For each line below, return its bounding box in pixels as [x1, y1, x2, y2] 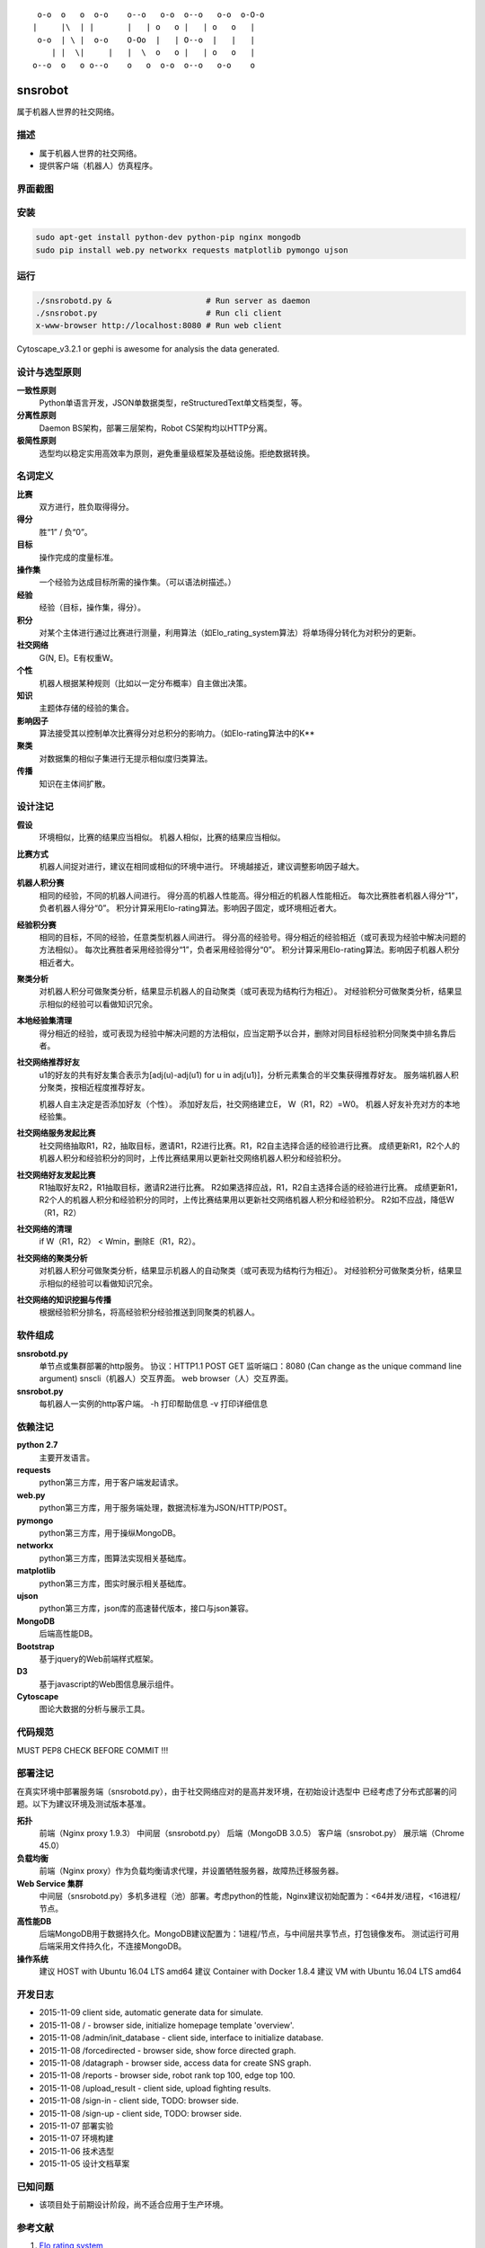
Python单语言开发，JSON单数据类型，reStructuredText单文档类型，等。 [39, 397, 307, 408]
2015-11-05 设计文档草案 [39, 2158, 130, 2169]
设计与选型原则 [16, 366, 82, 379]
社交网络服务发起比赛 [16, 1128, 96, 1138]
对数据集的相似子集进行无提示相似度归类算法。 [39, 753, 213, 763]
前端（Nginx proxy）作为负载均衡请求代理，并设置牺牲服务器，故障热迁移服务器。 [39, 1866, 344, 1877]
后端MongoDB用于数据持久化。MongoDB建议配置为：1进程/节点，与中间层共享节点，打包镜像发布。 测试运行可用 [39, 1929, 460, 1940]
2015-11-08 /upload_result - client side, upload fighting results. [39, 2083, 271, 2093]
